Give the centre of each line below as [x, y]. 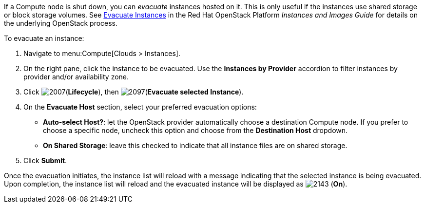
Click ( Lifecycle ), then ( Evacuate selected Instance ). [134, 92]
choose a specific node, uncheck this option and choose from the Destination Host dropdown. [195, 130]
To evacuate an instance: [44, 38]
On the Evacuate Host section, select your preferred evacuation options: [140, 107]
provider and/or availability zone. [76, 77]
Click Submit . [45, 160]
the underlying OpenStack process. [61, 23]
